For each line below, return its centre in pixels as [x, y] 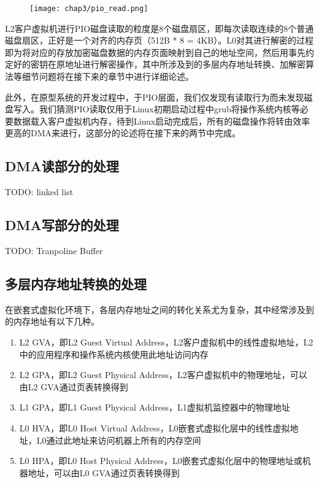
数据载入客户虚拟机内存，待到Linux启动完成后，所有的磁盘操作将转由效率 [162, 121]
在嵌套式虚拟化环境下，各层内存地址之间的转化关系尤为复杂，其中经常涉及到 [159, 309]
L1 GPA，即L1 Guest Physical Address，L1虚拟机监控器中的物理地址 [155, 407]
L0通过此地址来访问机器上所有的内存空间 [119, 440]
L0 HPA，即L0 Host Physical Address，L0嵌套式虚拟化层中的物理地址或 [161, 461]
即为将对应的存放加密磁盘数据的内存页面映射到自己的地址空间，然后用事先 [155, 52]
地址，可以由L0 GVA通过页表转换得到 [104, 472]
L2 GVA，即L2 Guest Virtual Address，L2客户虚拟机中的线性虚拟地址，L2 [166, 342]
